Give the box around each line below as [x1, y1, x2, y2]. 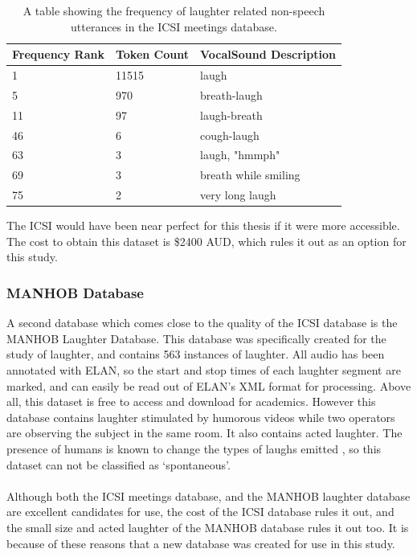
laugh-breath [199, 106, 263, 123]
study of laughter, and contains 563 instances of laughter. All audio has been [6, 346, 385, 362]
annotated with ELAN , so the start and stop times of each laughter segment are [6, 361, 401, 378]
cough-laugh [199, 126, 260, 143]
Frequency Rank [12, 46, 104, 63]
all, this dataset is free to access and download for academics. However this [6, 393, 376, 410]
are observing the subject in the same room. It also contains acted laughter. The [6, 424, 403, 441]
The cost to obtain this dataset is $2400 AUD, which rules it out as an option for [6, 232, 407, 249]
